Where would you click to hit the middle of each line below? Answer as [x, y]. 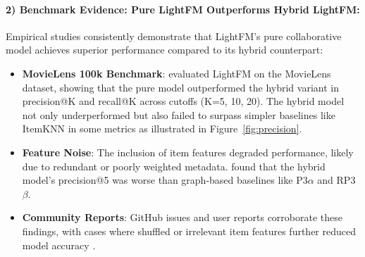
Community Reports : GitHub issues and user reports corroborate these [182, 217]
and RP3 [336, 180]
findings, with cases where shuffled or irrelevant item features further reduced [189, 231]
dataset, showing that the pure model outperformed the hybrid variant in [180, 87]
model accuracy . [59, 245]
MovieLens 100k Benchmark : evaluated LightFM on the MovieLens [177, 73]
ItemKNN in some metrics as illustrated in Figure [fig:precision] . [162, 128]
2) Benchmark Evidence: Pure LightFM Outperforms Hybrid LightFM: [183, 9]
